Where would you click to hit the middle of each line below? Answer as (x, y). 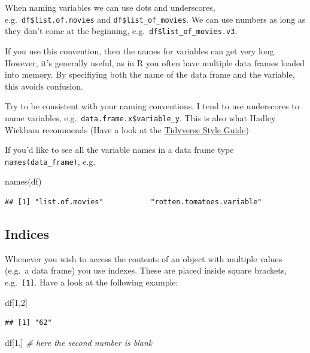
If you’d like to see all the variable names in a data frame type (119, 150)
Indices (27, 233)
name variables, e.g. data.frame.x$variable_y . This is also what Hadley (140, 117)
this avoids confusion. (44, 86)
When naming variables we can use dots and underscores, (110, 7)
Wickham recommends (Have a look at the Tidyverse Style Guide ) (127, 129)
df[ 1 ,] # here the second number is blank (79, 342)
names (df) (23, 181)
